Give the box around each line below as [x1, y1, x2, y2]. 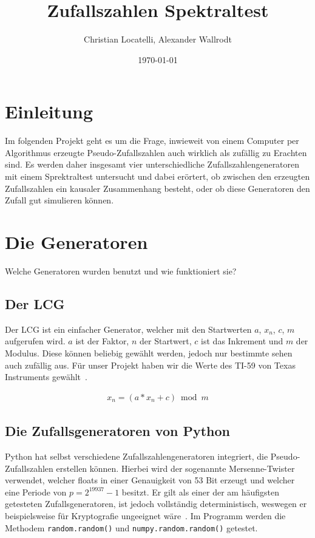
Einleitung [5, 99, 93, 124]
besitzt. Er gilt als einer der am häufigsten [121, 485, 279, 498]
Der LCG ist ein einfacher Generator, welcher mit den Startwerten [5, 322, 252, 335]
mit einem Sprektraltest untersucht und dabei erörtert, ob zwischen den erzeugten [5, 170, 310, 183]
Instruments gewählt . [5, 370, 87, 383]
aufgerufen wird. [5, 335, 66, 347]
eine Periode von [5, 485, 67, 498]
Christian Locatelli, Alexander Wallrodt [84, 33, 232, 46]
